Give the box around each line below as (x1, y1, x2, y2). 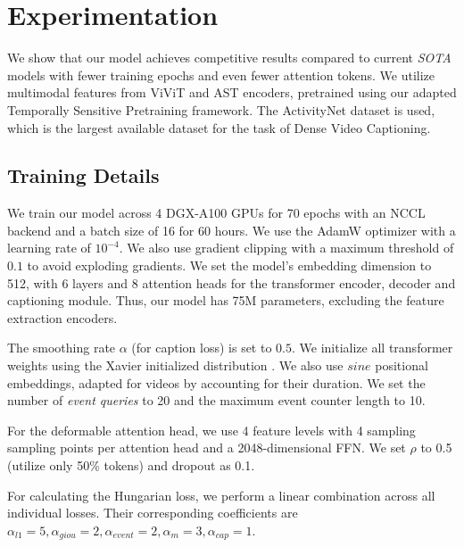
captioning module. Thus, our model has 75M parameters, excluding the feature (7, 291, 444, 310)
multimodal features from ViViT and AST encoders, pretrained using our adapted (7, 83, 457, 102)
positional (375, 356, 428, 375)
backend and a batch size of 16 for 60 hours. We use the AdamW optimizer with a (7, 220, 456, 239)
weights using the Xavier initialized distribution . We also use (7, 356, 344, 375)
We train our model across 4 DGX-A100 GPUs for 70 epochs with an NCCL (7, 203, 426, 222)
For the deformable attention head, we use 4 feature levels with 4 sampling (7, 420, 416, 439)
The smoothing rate (7, 338, 116, 357)
